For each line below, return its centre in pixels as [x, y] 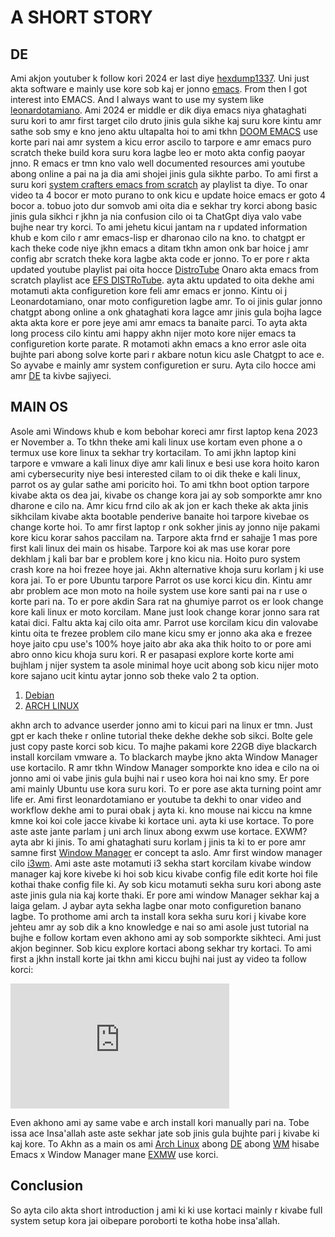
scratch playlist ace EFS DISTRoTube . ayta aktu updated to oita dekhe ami [162, 280]
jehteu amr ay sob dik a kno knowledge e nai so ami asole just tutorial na [160, 927]
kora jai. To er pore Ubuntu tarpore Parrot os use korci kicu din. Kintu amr [161, 580]
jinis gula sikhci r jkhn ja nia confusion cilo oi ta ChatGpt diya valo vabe [156, 216]
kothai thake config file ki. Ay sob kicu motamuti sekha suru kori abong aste [166, 884]
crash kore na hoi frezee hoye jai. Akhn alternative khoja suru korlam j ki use [167, 569]
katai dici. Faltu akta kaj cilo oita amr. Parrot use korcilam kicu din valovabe [164, 622]
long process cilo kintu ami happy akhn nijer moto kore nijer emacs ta [153, 333]
